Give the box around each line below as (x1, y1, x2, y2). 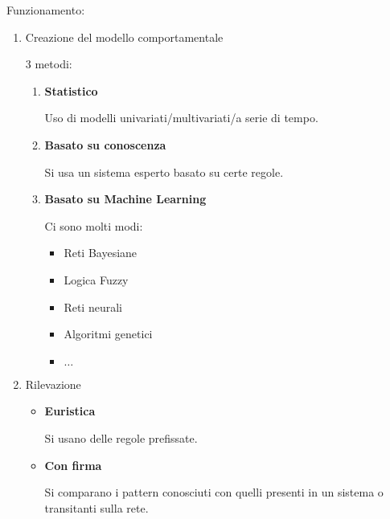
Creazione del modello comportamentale (25, 28, 224, 45)
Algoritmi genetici (64, 325, 153, 342)
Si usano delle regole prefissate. (44, 429, 198, 446)
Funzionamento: (6, 2, 85, 18)
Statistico (44, 82, 98, 99)
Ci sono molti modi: (44, 217, 143, 234)
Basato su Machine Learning (44, 190, 207, 207)
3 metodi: (25, 55, 72, 72)
